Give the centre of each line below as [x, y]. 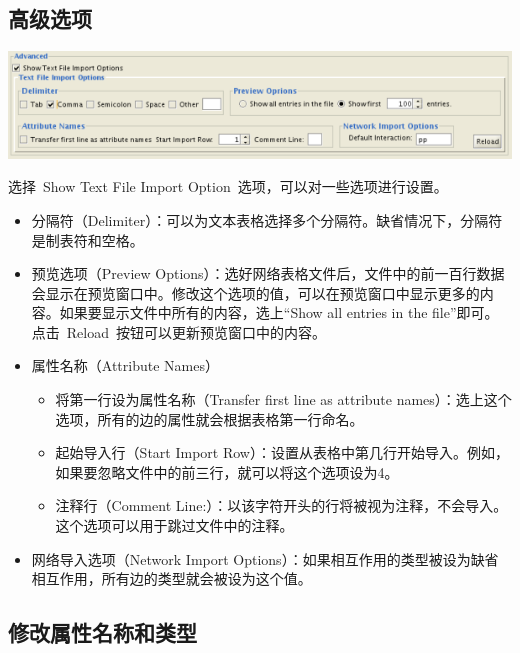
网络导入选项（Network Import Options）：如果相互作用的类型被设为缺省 [265, 558]
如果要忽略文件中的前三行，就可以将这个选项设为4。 [227, 471]
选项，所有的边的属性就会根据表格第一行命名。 [209, 418]
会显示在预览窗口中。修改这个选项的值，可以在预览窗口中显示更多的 [255, 292]
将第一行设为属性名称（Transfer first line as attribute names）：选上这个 [283, 399]
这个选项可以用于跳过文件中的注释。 [174, 525]
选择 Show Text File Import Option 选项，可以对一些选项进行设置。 [228, 186]
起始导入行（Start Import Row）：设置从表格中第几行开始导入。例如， [282, 452]
